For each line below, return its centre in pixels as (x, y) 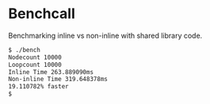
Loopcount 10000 (35, 65)
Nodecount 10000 (35, 57)
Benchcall (42, 14)
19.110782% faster (38, 87)
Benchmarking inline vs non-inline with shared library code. (105, 35)
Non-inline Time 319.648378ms (58, 80)
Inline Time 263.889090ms (51, 72)
